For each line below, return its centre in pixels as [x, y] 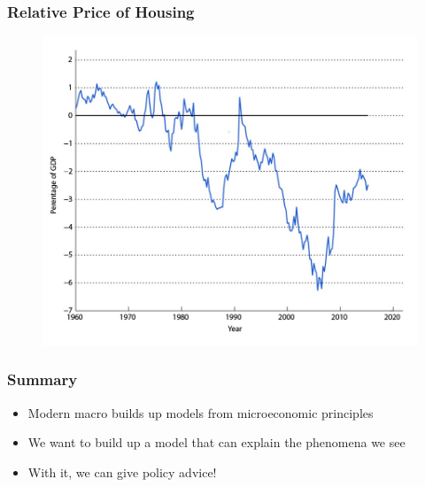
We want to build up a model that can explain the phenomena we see [216, 442]
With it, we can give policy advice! [122, 472]
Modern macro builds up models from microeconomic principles [201, 412]
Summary [42, 379]
